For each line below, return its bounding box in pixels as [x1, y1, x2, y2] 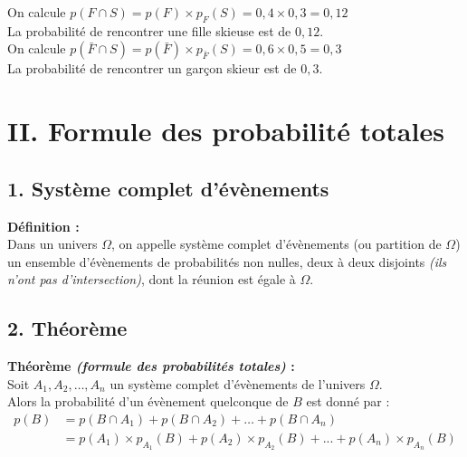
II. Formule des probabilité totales [7, 112, 444, 149]
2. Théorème [7, 314, 128, 342]
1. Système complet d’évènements [7, 174, 329, 202]
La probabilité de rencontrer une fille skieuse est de [7, 21, 291, 40]
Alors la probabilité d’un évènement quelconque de [7, 392, 289, 411]
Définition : [7, 216, 80, 235]
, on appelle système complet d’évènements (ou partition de [111, 234, 442, 253]
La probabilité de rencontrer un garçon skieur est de [7, 59, 297, 78]
